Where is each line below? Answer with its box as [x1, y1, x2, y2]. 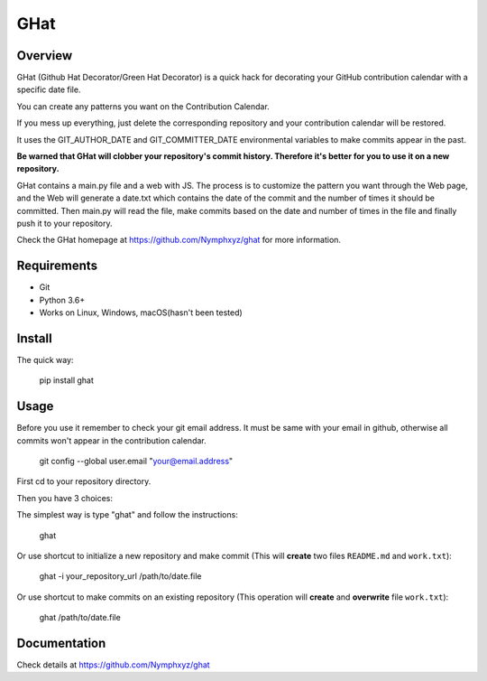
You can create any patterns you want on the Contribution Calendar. [16, 100, 270, 112]
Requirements [16, 258, 98, 274]
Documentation [16, 635, 106, 650]
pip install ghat [39, 375, 95, 386]
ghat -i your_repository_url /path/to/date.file [39, 571, 202, 582]
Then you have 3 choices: [16, 492, 113, 503]
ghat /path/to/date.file [39, 612, 121, 623]
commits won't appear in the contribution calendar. [16, 434, 207, 446]
